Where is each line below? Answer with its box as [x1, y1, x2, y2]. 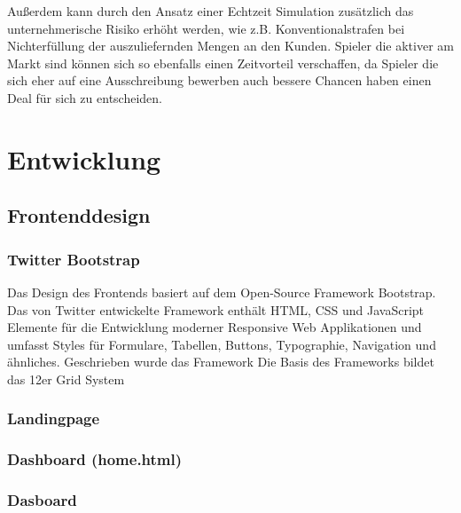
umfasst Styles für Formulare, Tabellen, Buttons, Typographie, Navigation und [7, 335, 436, 353]
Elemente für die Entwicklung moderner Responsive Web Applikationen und [7, 318, 422, 336]
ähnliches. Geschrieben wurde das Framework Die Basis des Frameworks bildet [7, 352, 434, 371]
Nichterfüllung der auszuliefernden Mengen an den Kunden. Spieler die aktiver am [7, 36, 454, 55]
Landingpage [7, 407, 100, 430]
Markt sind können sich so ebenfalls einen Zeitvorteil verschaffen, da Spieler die [7, 53, 439, 72]
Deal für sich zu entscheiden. [7, 88, 162, 107]
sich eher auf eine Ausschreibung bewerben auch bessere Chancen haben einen [7, 71, 432, 90]
